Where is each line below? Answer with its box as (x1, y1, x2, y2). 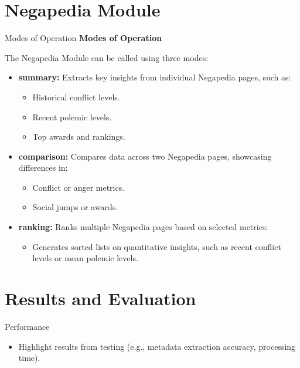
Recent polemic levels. (32, 110, 112, 123)
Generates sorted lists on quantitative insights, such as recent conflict (32, 240, 281, 252)
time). (18, 352, 40, 364)
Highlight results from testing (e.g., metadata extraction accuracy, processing (18, 340, 296, 352)
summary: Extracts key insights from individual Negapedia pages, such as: (18, 71, 291, 83)
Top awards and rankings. (32, 130, 125, 143)
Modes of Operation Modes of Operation (5, 32, 162, 44)
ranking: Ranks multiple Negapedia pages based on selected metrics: (18, 221, 268, 233)
